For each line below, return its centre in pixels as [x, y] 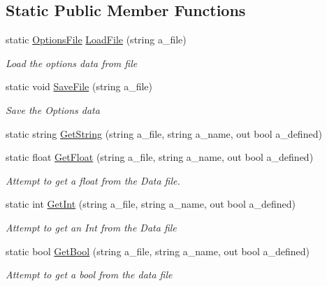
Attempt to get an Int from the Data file [91, 227]
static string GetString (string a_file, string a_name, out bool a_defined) [164, 133]
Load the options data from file [72, 63]
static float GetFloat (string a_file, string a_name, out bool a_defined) [160, 157]
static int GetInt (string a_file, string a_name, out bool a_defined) [151, 204]
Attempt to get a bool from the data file [89, 274]
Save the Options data [53, 109]
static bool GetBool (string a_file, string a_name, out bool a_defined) [158, 251]
